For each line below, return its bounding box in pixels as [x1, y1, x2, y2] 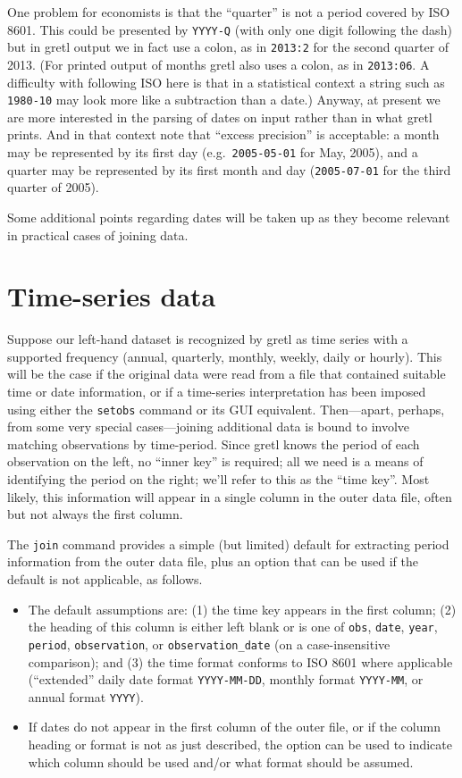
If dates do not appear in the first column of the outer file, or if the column [28, 717, 441, 736]
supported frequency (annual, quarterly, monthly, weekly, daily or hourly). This [7, 347, 442, 365]
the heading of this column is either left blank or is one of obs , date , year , [28, 617, 438, 636]
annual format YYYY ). [28, 687, 144, 706]
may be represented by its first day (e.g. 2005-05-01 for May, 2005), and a [7, 143, 418, 161]
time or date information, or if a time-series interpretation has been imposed [7, 382, 426, 400]
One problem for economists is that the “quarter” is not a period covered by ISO [7, 3, 450, 21]
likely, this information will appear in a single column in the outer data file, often [7, 487, 452, 506]
